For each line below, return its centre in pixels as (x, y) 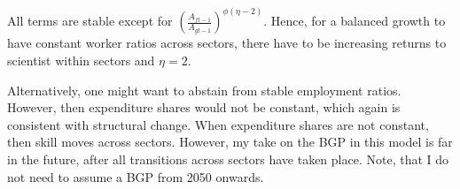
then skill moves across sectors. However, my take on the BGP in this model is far (230, 142)
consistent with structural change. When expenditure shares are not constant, (218, 124)
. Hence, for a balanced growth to (355, 21)
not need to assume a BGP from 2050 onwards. (136, 176)
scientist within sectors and (81, 60)
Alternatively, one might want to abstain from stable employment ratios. (204, 90)
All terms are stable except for (90, 21)
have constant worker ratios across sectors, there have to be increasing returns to (227, 43)
